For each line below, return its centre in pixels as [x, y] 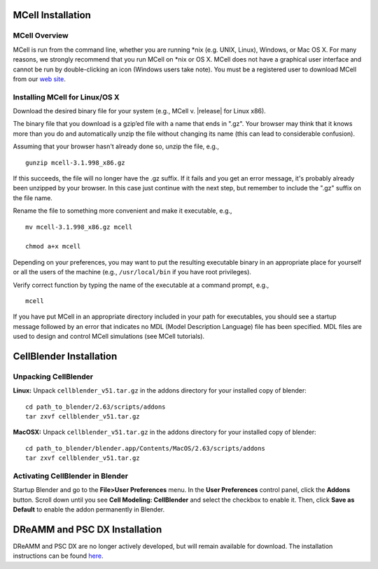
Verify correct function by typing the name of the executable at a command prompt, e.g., [141, 285]
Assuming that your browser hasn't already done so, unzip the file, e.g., [116, 146]
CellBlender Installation [65, 356]
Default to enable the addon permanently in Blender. [89, 510]
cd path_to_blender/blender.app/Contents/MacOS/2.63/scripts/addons [145, 448]
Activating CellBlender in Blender [71, 476]
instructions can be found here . [58, 556]
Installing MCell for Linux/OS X [66, 97]
